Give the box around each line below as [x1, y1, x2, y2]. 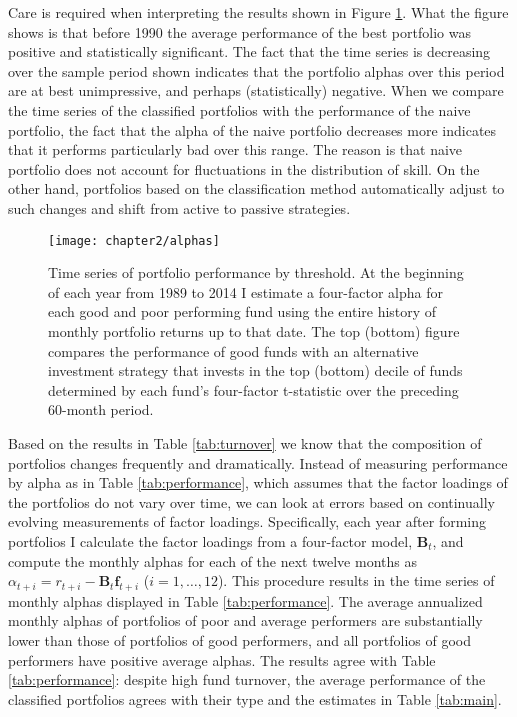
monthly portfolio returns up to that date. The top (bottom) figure [48, 320, 460, 341]
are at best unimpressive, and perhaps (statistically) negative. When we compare [8, 80, 504, 101]
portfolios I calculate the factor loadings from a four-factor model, [8, 530, 413, 551]
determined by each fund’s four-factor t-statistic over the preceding [48, 379, 459, 400]
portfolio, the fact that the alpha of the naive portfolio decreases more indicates [8, 119, 497, 140]
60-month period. [48, 399, 154, 420]
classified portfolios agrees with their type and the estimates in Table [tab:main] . [8, 688, 502, 709]
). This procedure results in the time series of [217, 570, 495, 591]
